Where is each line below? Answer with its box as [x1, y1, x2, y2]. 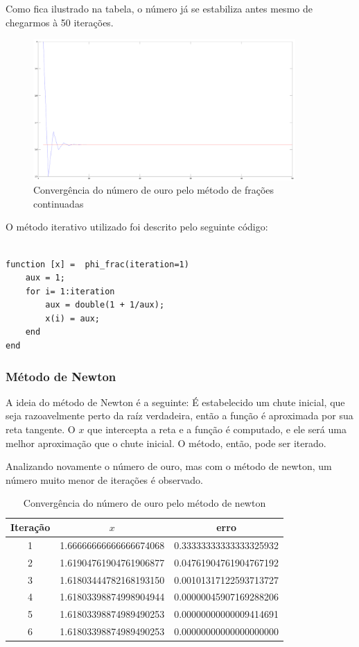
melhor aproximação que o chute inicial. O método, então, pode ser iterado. [6, 435, 326, 450]
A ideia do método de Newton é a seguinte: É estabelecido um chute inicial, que [6, 394, 345, 409]
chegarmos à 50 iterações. [6, 15, 114, 29]
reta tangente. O [6, 422, 76, 437]
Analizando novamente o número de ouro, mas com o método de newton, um [6, 459, 332, 473]
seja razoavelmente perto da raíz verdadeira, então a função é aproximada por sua [6, 408, 353, 423]
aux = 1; [25, 273, 65, 283]
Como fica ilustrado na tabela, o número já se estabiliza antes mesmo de [6, 1, 313, 15]
